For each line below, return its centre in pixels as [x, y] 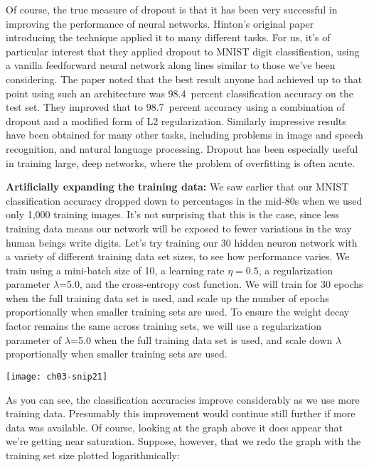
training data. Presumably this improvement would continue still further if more [181, 413]
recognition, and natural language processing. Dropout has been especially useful [182, 148]
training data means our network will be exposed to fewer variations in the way [179, 228]
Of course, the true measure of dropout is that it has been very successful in [172, 9]
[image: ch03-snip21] [57, 376]
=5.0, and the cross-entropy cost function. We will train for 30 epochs [211, 284]
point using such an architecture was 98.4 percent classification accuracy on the [180, 93]
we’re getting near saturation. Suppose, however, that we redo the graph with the [183, 441]
